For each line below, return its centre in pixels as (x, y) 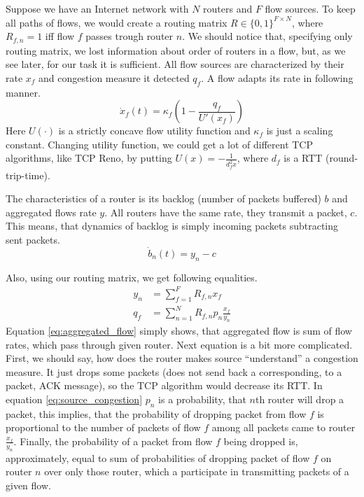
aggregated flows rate (51, 212)
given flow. (28, 485)
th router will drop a (300, 399)
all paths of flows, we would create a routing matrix (117, 22)
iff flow (60, 36)
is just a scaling (300, 131)
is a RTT (303, 158)
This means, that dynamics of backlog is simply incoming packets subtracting (172, 226)
